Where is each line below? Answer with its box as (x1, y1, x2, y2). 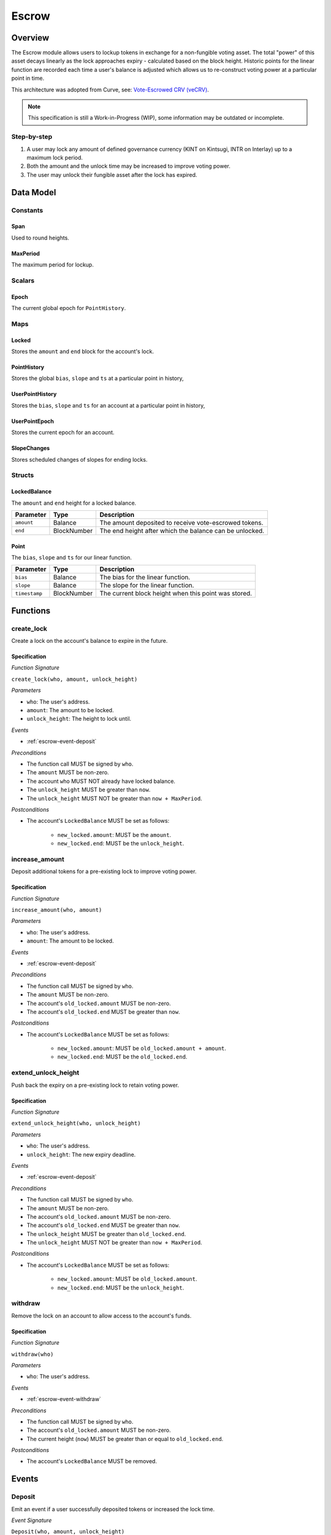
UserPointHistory (11, 391, 57, 398)
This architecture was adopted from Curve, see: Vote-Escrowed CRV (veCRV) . (11, 86, 210, 93)
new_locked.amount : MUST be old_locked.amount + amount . (57, 1044, 227, 1052)
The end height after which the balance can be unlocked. (99, 526, 265, 535)
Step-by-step (11, 133, 53, 141)
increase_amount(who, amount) (11, 906, 102, 913)
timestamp (15, 590, 43, 597)
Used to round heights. (11, 234, 70, 241)
